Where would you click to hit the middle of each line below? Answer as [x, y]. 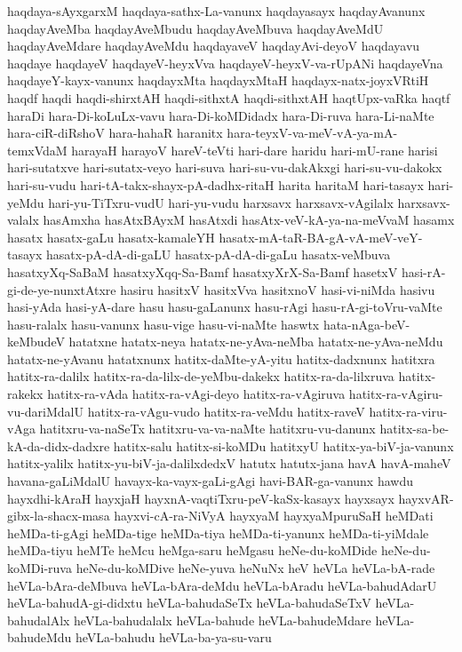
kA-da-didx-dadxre [59, 445]
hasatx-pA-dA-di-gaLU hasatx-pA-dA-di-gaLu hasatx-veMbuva [219, 254]
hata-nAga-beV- [366, 324]
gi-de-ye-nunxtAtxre [62, 289]
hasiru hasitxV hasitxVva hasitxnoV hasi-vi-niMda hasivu [278, 289]
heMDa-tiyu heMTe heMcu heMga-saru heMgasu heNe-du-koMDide [192, 550]
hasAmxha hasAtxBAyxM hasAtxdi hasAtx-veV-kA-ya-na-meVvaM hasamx [249, 220]
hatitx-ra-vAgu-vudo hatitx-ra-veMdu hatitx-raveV [226, 411]
